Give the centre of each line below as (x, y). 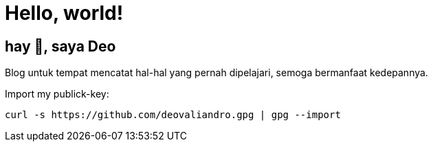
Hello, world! (64, 13)
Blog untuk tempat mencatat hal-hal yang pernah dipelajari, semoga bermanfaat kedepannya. (216, 73)
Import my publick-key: (57, 94)
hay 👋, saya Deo (60, 46)
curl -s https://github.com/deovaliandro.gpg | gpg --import (173, 115)
